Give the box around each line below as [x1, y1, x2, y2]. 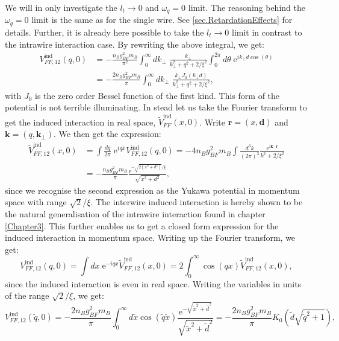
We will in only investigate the [5, 1, 117, 13]
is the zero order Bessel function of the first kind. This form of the [35, 89, 280, 101]
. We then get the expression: [54, 127, 161, 140]
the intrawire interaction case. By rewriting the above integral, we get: [5, 37, 264, 50]
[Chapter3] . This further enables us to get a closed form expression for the [5, 219, 279, 232]
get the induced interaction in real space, [5, 115, 156, 128]
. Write [199, 115, 225, 128]
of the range [5, 289, 49, 302]
